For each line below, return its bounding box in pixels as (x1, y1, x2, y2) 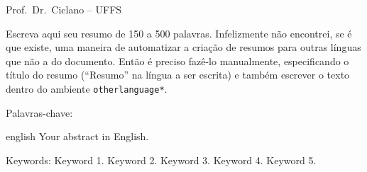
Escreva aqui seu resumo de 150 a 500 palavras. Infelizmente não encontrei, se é (6, 25, 352, 40)
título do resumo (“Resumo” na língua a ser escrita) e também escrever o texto (6, 67, 350, 82)
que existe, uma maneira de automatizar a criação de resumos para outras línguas (6, 40, 361, 55)
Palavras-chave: (6, 105, 73, 120)
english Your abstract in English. (6, 129, 149, 144)
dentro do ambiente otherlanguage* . (6, 81, 168, 96)
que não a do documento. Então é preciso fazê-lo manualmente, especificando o (6, 53, 349, 68)
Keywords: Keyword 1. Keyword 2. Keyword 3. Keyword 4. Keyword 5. (6, 152, 317, 167)
